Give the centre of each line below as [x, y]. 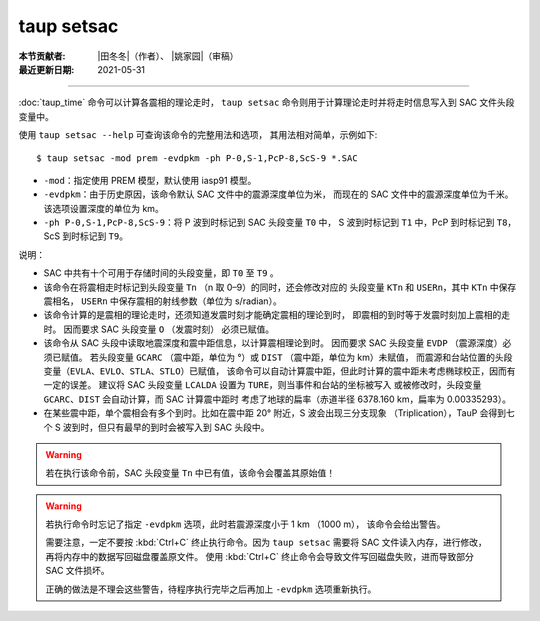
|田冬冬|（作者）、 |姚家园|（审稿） [168, 56]
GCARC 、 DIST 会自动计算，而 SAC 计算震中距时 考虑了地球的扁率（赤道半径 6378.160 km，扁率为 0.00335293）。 [277, 399]
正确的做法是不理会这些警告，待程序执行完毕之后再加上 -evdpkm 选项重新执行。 [211, 589]
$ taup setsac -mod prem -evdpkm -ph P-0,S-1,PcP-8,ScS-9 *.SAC [197, 158]
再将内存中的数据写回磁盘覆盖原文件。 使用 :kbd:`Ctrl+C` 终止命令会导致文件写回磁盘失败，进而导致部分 [259, 556]
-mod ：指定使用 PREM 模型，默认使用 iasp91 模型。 [150, 180]
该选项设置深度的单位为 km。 [103, 208]
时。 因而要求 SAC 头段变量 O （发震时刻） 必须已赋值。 [159, 329]
